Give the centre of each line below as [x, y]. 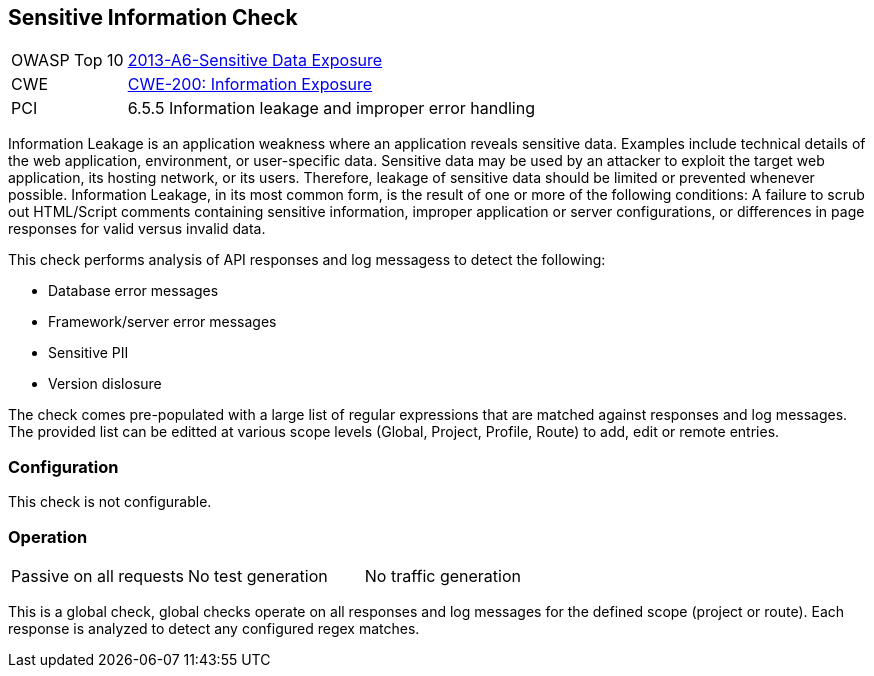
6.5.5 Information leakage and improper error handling [331, 108]
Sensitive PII [88, 353]
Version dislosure [105, 384]
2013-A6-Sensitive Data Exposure [255, 60]
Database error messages [133, 291]
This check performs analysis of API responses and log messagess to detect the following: [307, 260]
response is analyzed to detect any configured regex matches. [214, 628]
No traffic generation [442, 575]
